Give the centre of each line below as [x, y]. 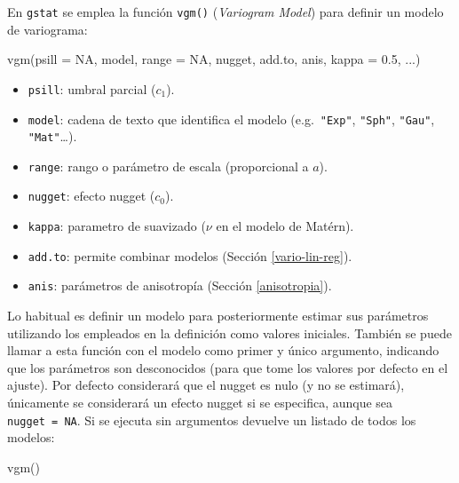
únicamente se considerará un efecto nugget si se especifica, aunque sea [200, 403]
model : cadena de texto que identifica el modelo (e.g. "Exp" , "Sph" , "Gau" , [231, 119]
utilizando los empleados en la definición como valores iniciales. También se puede [229, 333]
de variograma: [47, 29]
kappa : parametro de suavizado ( [117, 226]
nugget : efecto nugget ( [91, 196]
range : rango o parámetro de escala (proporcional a [168, 166]
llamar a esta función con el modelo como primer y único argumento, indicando [223, 350]
